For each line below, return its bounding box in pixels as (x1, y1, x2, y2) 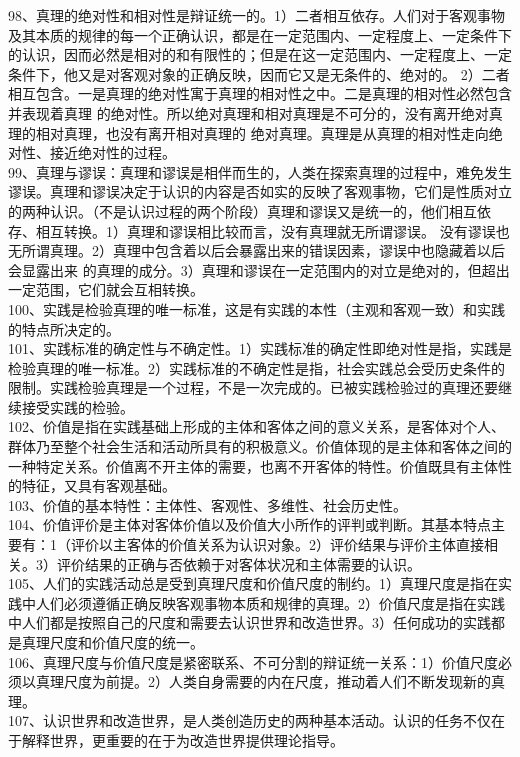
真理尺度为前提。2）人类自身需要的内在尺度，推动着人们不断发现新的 (35, 671, 491, 692)
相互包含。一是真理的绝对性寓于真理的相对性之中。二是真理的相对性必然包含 (8, 83, 512, 104)
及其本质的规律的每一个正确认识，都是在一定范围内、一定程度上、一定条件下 (8, 24, 512, 45)
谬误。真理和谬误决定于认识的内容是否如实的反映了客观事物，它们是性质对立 (8, 181, 512, 202)
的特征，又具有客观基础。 (8, 475, 176, 496)
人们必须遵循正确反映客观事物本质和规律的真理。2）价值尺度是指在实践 (35, 592, 505, 613)
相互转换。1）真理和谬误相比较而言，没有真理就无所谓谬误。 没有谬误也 (35, 220, 510, 241)
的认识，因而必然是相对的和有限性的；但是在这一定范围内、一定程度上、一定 (8, 44, 512, 65)
